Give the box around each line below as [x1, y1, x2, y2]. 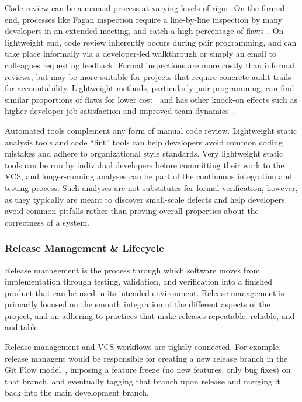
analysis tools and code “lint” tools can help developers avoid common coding [5, 136, 283, 148]
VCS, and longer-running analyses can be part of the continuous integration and [5, 170, 292, 182]
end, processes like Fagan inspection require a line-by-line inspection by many [5, 13, 283, 25]
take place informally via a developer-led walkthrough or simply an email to [5, 47, 276, 60]
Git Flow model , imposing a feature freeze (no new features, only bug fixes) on [5, 363, 291, 376]
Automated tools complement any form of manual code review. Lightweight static [5, 124, 297, 136]
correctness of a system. [5, 216, 90, 228]
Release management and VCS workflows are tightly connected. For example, [5, 341, 282, 353]
